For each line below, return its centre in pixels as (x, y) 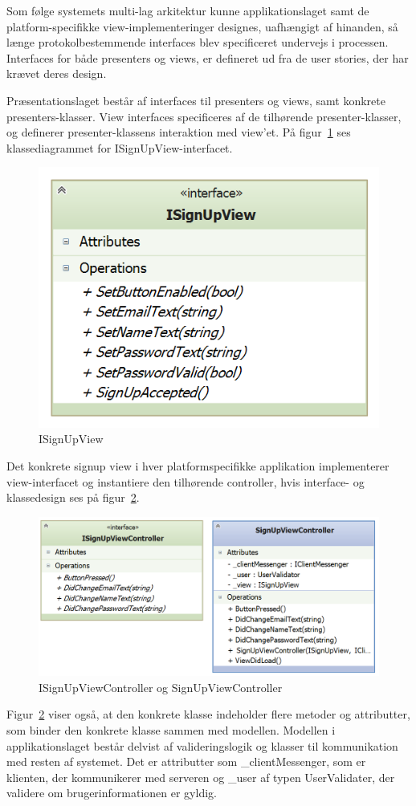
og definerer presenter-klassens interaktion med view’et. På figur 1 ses (179, 132)
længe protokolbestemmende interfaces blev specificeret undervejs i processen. (198, 42)
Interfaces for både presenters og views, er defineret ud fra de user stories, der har (208, 57)
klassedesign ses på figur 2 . (73, 497)
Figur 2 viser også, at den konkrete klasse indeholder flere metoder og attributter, (208, 714)
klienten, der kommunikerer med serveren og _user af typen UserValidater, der (201, 777)
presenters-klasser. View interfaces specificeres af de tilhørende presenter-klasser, (204, 116)
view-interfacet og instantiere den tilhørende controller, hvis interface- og (186, 481)
